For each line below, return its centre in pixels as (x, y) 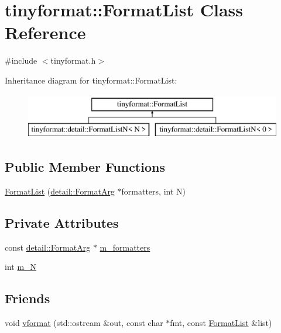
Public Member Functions (85, 167)
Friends (28, 298)
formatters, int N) (153, 191)
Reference (45, 32)
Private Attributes (62, 222)
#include (21, 60)
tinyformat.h (73, 60)
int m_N (21, 267)
